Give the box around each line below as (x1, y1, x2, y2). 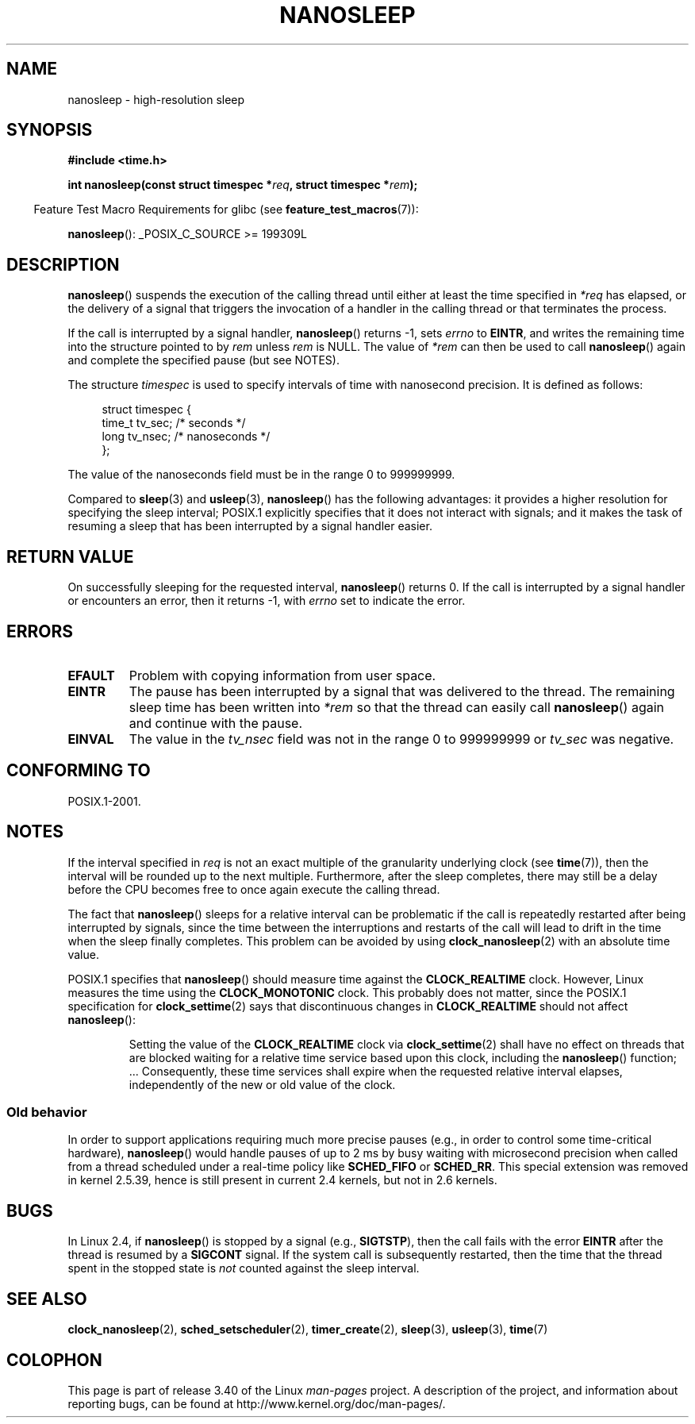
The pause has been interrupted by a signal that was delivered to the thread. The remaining (129, 683, 675, 699)
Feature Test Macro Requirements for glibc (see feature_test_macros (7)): (33, 202, 419, 217)
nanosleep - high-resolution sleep (67, 92, 245, 106)
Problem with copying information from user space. (129, 667, 436, 683)
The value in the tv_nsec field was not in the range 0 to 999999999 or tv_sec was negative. (129, 730, 674, 747)
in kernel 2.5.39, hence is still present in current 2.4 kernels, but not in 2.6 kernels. (67, 1173, 497, 1187)
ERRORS (6, 621, 74, 641)
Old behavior (6, 1104, 87, 1121)
